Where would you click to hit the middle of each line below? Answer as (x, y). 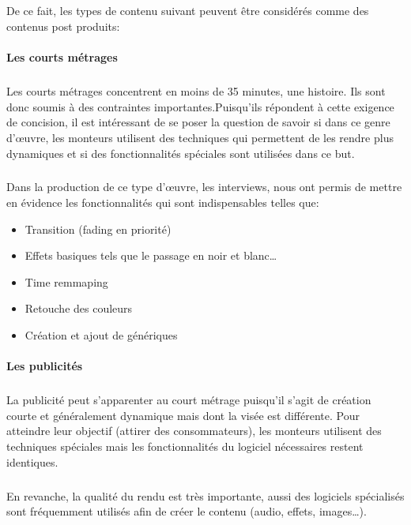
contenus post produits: (63, 26)
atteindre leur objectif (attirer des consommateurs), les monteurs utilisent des (194, 431)
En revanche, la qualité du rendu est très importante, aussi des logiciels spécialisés (205, 495)
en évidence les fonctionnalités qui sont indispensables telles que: (163, 202)
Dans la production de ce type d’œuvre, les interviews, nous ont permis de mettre (204, 187)
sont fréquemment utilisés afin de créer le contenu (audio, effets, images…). (187, 511)
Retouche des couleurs (79, 308)
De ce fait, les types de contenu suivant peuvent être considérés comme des (188, 11)
